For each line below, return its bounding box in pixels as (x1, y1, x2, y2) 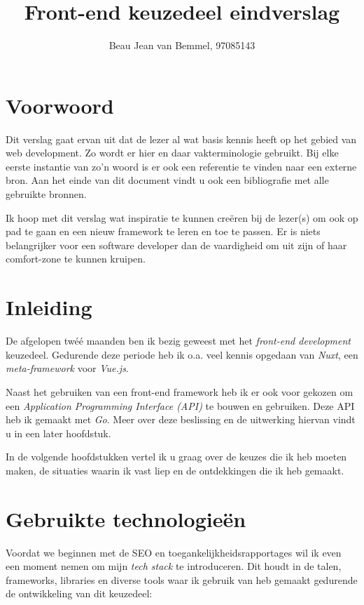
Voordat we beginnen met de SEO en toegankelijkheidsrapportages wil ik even (6, 545, 342, 559)
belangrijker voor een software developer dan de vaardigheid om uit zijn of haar (6, 237, 347, 252)
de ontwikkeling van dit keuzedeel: (6, 586, 153, 601)
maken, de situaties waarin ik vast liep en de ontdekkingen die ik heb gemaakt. (6, 463, 344, 477)
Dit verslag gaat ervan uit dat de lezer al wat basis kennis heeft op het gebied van (6, 131, 357, 146)
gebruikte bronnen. (6, 187, 87, 201)
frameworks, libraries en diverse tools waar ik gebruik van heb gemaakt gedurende (6, 572, 358, 587)
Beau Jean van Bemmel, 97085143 (108, 38, 255, 53)
